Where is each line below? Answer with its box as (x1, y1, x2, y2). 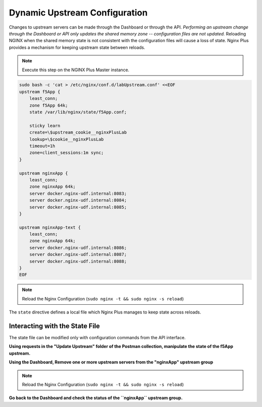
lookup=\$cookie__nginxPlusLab (29, 136, 104, 142)
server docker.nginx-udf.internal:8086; (29, 245, 127, 250)
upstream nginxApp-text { (19, 224, 81, 230)
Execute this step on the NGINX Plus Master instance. (22, 67, 130, 73)
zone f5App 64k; (29, 102, 68, 108)
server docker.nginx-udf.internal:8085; (29, 204, 127, 210)
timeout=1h (29, 143, 55, 149)
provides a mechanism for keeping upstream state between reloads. (9, 44, 146, 50)
